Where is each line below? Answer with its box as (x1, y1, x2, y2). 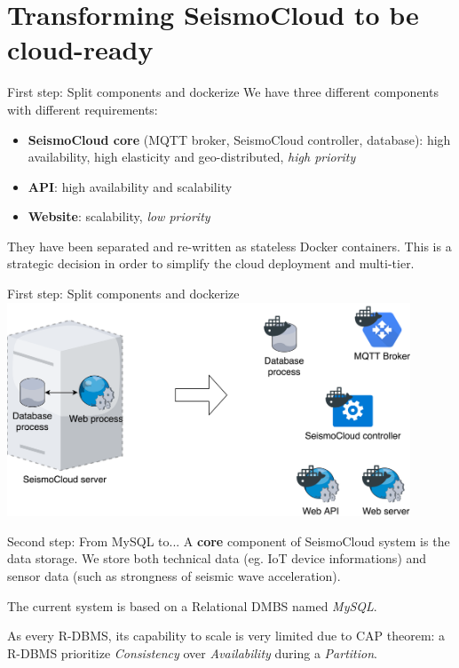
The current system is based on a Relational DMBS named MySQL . (7, 596, 377, 615)
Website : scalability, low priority (28, 207, 210, 226)
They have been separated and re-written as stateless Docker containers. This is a (7, 236, 452, 255)
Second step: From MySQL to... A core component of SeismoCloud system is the (7, 531, 450, 550)
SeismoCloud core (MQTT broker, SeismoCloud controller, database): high (28, 130, 451, 148)
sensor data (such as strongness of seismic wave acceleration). (7, 566, 341, 584)
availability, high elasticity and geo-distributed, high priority (28, 147, 356, 166)
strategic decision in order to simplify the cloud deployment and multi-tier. (7, 254, 415, 273)
